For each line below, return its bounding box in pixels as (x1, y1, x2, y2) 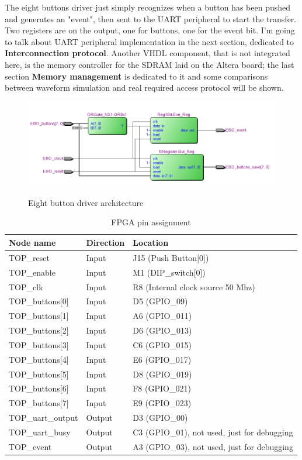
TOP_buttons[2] (9, 324, 69, 337)
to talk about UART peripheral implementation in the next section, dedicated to (5, 35, 294, 47)
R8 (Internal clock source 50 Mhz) (133, 280, 255, 293)
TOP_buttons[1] (9, 310, 69, 322)
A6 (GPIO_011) (133, 310, 192, 322)
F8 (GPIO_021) (133, 382, 191, 394)
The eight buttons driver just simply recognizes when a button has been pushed (5, 1, 291, 13)
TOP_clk (9, 280, 43, 293)
